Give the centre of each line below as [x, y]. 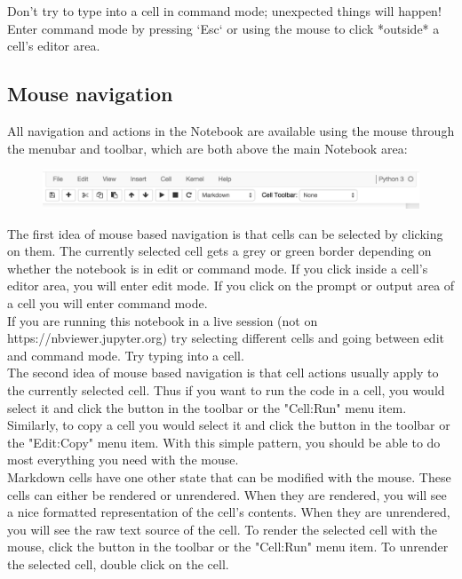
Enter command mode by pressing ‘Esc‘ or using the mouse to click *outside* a [223, 28]
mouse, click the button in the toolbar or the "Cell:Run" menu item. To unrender [228, 547]
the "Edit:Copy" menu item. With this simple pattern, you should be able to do [224, 442]
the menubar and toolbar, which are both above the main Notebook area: [207, 148]
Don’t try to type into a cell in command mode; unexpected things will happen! [224, 11]
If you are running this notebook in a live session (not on [163, 320]
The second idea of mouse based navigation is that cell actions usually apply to [223, 373]
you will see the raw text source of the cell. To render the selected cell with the [223, 529]
